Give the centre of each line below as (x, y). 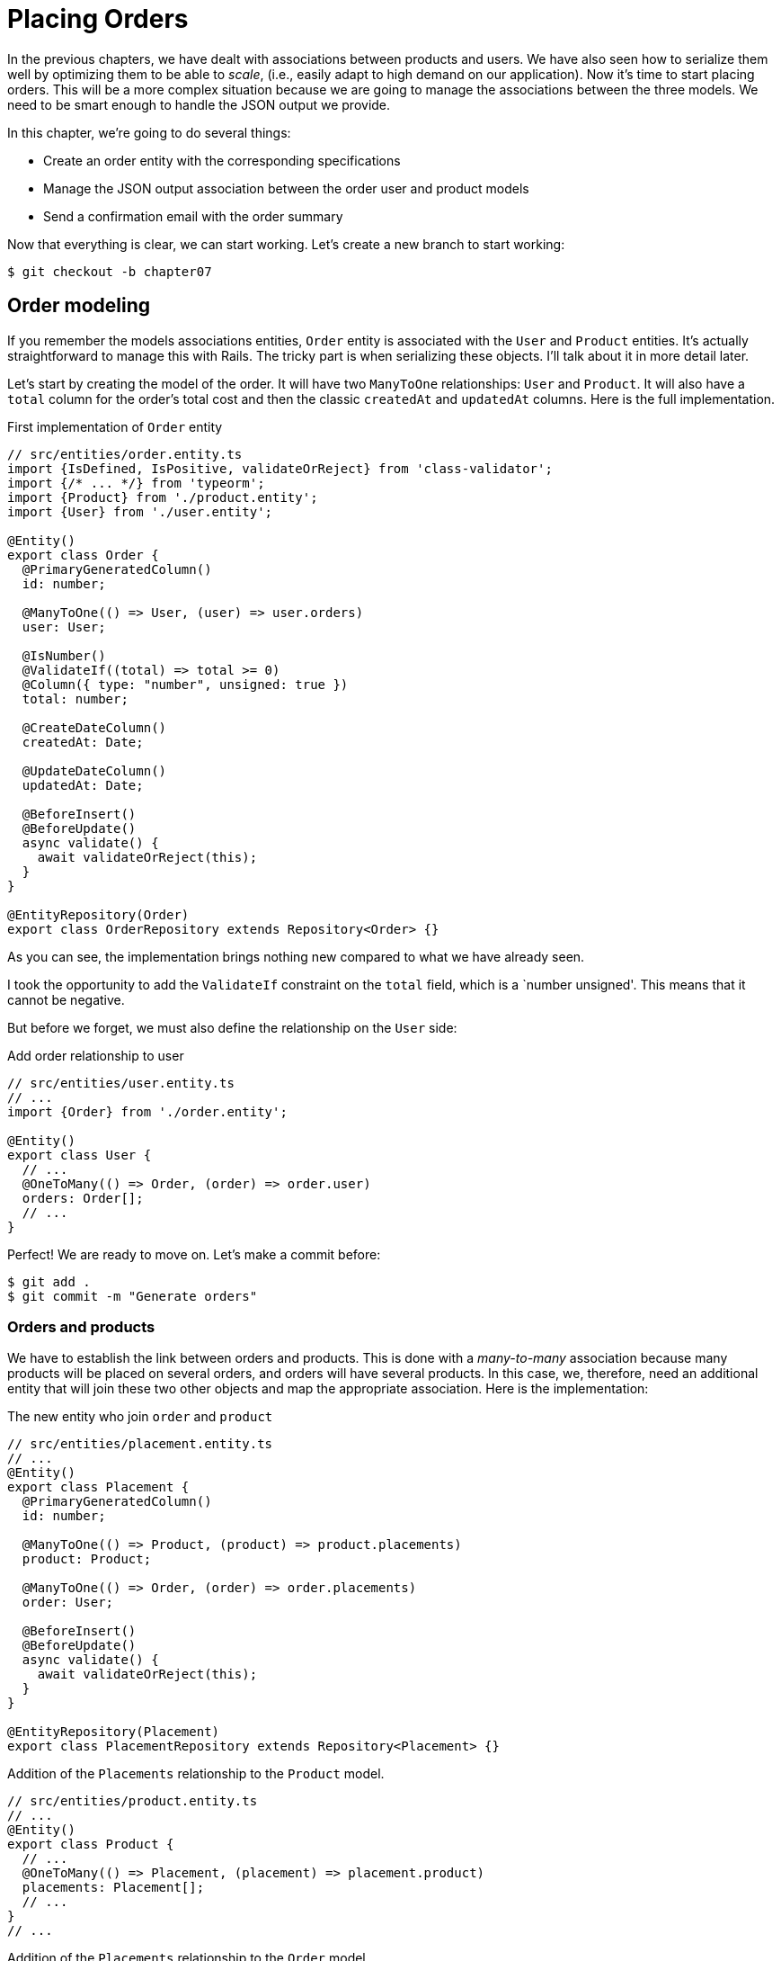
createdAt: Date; (83, 742)
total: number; (75, 698)
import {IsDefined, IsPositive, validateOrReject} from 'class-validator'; (280, 468)
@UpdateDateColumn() (94, 770)
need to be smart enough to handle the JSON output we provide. (199, 104)
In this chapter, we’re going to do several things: (149, 132)
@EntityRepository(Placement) (114, 1732)
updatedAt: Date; (83, 785)
